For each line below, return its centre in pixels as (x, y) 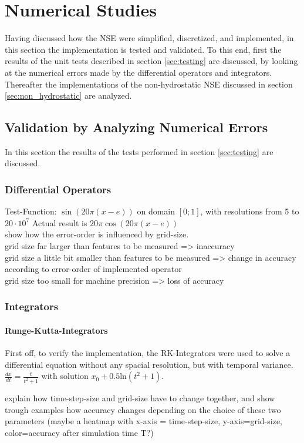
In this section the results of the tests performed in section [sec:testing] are (139, 151)
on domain (156, 211)
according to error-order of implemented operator (93, 269)
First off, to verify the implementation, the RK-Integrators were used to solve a (148, 353)
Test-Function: (31, 211)
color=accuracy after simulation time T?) (79, 432)
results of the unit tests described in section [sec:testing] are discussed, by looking (151, 61)
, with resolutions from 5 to (250, 211)
